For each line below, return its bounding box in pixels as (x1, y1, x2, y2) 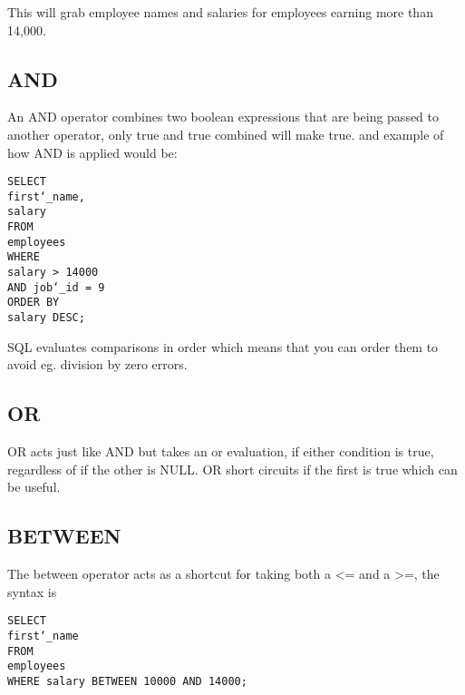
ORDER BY (7, 296, 60, 309)
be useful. (7, 477, 61, 496)
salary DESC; (7, 311, 85, 325)
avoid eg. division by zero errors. (7, 355, 188, 374)
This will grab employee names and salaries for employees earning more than (7, 3, 433, 21)
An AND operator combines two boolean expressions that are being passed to (7, 107, 440, 126)
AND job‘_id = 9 (7, 280, 105, 294)
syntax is (7, 582, 57, 601)
